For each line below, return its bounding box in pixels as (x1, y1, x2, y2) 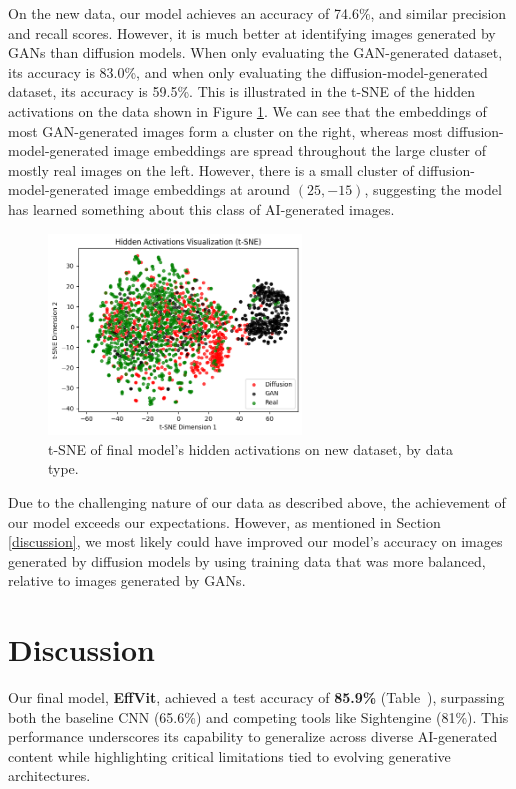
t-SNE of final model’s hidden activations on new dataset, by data (48, 438, 453, 459)
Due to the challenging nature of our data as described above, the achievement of (8, 491, 506, 512)
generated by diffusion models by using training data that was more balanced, (8, 550, 486, 571)
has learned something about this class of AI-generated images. (8, 198, 395, 219)
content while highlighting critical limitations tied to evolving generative (8, 745, 451, 766)
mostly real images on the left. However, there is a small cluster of (8, 159, 414, 180)
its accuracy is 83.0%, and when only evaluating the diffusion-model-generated (8, 61, 488, 82)
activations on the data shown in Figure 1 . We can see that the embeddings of (8, 100, 487, 121)
